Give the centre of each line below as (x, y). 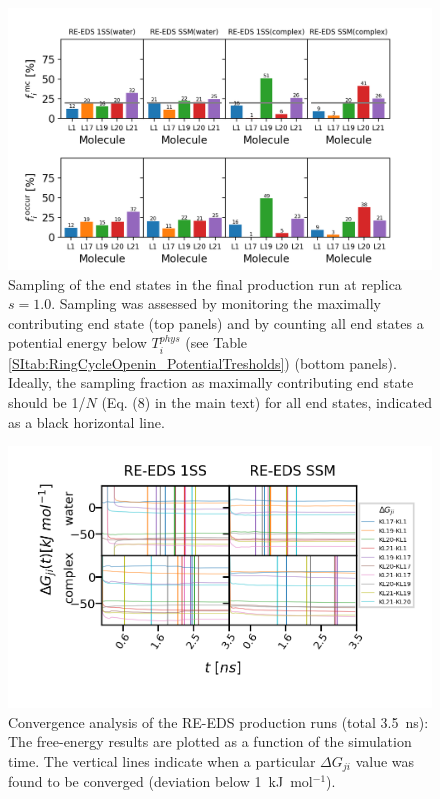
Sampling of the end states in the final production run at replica (205, 283)
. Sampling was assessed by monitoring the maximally (216, 303)
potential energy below (77, 342)
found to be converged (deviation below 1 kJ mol (160, 781)
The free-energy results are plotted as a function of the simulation (210, 741)
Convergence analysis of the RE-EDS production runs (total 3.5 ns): (218, 721)
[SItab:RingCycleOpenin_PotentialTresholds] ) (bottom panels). (202, 362)
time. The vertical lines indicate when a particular (162, 760)
